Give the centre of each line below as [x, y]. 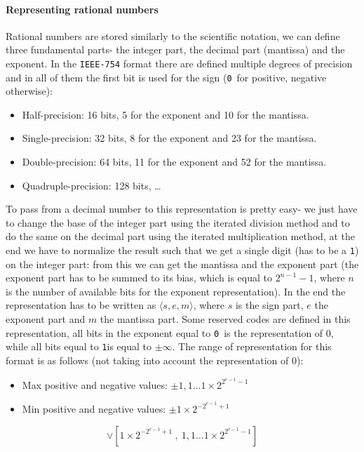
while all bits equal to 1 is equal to [79, 346]
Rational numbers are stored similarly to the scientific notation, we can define [173, 35]
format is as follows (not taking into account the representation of [147, 360]
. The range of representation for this [252, 346]
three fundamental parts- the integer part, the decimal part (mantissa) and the [175, 49]
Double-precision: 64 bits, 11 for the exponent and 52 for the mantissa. [174, 162]
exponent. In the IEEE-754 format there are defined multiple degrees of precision [179, 63]
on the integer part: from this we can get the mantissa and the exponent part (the [182, 264]
